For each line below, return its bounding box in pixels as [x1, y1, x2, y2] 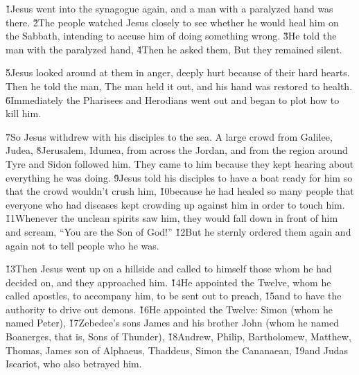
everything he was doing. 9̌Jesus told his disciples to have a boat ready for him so [6, 170, 353, 184]
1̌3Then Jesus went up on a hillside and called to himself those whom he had [6, 261, 332, 276]
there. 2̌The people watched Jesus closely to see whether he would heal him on [6, 15, 339, 29]
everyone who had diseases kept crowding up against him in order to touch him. [6, 197, 345, 211]
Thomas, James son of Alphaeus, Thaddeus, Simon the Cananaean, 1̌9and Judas [6, 342, 348, 357]
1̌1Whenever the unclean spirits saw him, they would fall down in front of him [6, 211, 338, 225]
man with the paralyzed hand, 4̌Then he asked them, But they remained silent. [6, 42, 342, 56]
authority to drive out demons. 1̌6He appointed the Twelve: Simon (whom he [6, 302, 333, 316]
